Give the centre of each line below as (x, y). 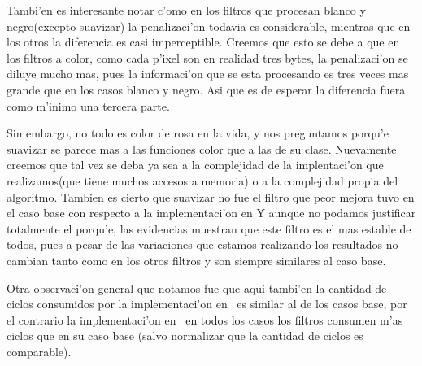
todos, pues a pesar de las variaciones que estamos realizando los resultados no (202, 244)
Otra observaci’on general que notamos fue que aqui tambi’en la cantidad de (197, 288)
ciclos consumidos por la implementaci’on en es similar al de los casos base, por (207, 304)
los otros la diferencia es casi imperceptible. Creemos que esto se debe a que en (203, 42)
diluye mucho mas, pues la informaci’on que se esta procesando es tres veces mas (208, 74)
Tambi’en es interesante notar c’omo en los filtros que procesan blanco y (186, 10)
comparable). (39, 351)
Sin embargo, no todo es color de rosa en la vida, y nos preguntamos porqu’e (198, 133)
